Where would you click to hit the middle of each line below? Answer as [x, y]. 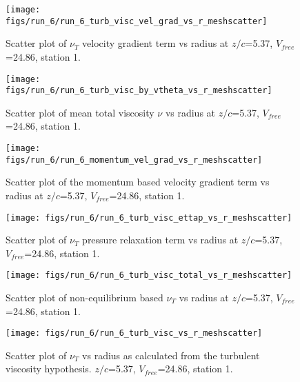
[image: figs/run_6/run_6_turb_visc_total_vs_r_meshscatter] [149, 275]
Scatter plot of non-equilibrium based [84, 297]
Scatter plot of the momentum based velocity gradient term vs [138, 182]
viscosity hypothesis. [49, 369]
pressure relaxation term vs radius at [160, 240]
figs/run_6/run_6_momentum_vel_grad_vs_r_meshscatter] [134, 160]
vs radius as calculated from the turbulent [171, 355]
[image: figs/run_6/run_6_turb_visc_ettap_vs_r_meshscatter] [149, 218]
